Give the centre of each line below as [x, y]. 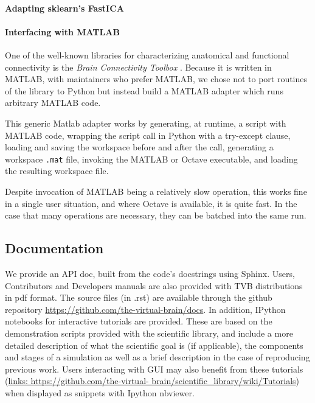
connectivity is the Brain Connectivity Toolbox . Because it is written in [138, 67]
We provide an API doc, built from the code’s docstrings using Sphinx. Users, [150, 273]
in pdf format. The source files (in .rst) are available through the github [139, 297]
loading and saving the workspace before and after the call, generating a [139, 147]
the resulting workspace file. [57, 171]
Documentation [54, 248]
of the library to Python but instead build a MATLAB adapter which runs [144, 90]
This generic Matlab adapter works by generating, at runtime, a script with [146, 123]
